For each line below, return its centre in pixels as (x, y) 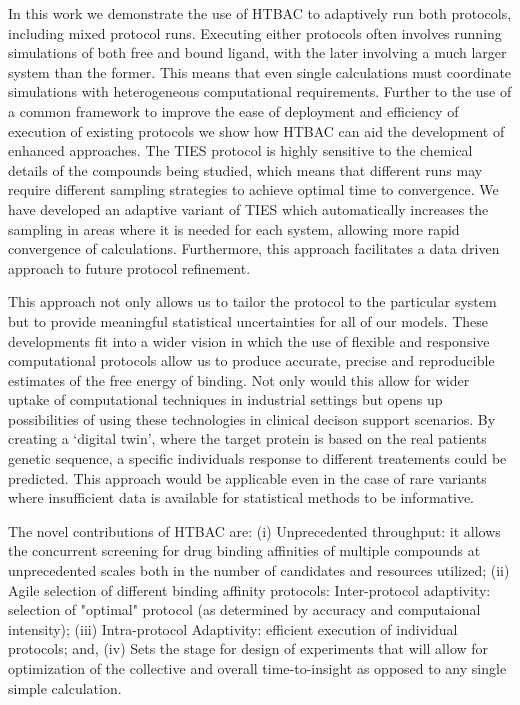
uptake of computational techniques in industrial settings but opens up (225, 399)
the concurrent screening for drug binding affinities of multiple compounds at (244, 550)
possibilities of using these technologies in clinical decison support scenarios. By (252, 418)
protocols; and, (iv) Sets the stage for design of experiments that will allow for (248, 648)
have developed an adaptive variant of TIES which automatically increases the (248, 208)
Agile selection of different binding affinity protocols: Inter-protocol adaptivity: (249, 589)
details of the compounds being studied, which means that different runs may (245, 169)
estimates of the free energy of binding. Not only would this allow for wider (239, 379)
